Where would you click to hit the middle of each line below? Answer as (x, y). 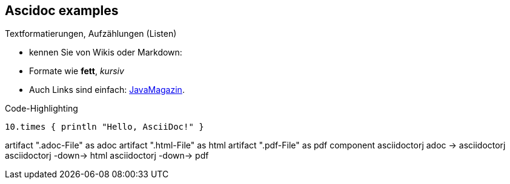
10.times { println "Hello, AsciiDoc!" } (104, 127)
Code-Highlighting (41, 109)
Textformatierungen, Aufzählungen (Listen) (91, 34)
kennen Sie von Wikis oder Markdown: (106, 52)
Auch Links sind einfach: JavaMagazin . (107, 90)
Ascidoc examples (62, 11)
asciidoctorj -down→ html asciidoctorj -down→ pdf (107, 156)
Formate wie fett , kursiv (77, 71)
